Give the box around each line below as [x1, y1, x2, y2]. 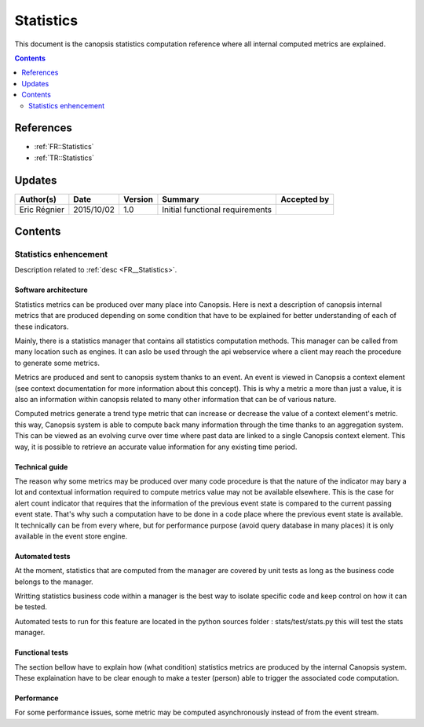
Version [122, 193, 153, 204]
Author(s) [19, 193, 57, 204]
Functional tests [14, 648, 68, 657]
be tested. [14, 602, 47, 612]
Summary [162, 193, 199, 204]
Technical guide [14, 462, 68, 471]
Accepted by [280, 193, 330, 204]
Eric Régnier [19, 204, 64, 215]
